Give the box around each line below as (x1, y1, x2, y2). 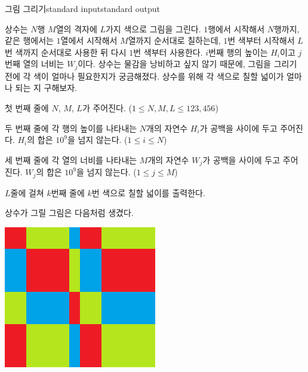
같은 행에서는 (5, 34, 54, 47)
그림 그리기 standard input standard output (5, 2, 160, 14)
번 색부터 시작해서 (227, 34, 295, 47)
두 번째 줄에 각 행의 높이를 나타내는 (5, 121, 137, 134)
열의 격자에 (56, 22, 97, 35)
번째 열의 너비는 (5, 57, 64, 70)
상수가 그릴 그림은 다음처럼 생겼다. (5, 206, 134, 219)
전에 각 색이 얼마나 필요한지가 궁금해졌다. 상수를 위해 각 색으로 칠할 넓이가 (5, 69, 284, 82)
